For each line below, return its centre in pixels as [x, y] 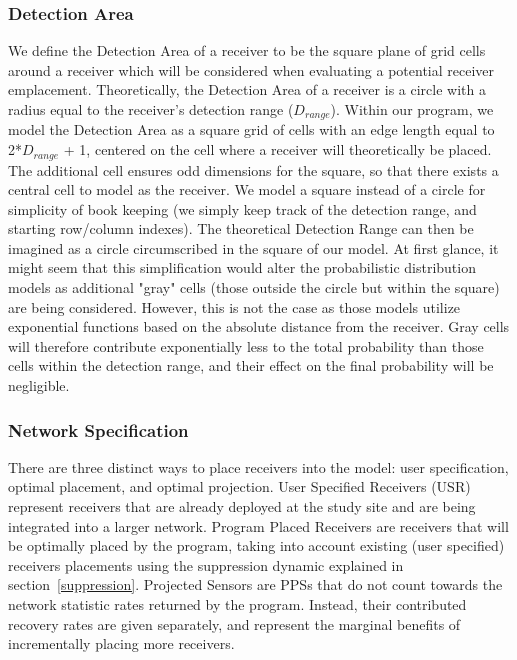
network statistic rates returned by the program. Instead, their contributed [237, 604]
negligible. [39, 385]
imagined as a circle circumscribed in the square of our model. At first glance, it [253, 247]
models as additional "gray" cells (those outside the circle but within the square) [254, 287]
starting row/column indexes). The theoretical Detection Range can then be [241, 228]
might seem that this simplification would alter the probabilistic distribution [242, 267]
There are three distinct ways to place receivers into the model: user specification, [258, 466]
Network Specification [98, 429]
